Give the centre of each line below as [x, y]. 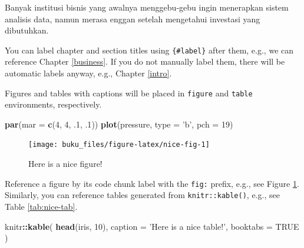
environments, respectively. [53, 104]
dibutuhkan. [27, 30]
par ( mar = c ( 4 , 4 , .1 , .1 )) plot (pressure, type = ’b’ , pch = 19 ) [119, 124]
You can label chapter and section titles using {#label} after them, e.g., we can [149, 50]
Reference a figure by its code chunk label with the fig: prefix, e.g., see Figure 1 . [152, 183]
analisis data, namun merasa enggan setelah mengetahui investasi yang [133, 19]
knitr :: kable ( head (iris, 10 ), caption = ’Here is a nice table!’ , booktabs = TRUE [152, 226]
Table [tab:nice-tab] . [41, 207]
